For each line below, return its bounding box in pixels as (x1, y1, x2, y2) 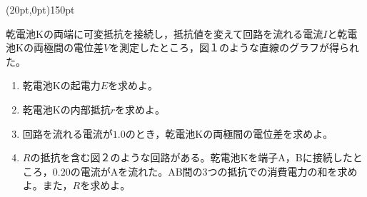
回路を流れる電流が (22, 126, 113, 141)
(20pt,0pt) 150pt (6, 2, 75, 16)
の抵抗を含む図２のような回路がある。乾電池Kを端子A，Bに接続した (30, 150, 353, 165)
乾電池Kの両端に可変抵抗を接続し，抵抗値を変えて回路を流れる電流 (6, 26, 323, 41)
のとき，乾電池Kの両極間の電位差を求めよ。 (125, 126, 333, 141)
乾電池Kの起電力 (22, 78, 101, 93)
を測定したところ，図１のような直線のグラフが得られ (109, 40, 360, 55)
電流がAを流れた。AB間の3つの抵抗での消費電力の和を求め (80, 163, 358, 178)
